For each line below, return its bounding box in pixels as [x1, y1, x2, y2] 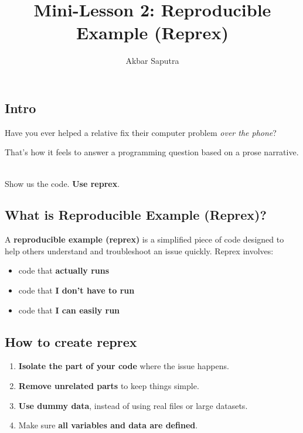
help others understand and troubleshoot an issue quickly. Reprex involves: [5, 244, 274, 257]
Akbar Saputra [125, 54, 179, 67]
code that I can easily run [18, 304, 120, 316]
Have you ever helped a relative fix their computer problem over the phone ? [5, 126, 277, 138]
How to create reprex [5, 332, 137, 350]
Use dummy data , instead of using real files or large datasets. [18, 399, 248, 411]
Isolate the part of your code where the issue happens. [18, 360, 229, 372]
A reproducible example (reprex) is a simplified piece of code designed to [5, 233, 284, 246]
